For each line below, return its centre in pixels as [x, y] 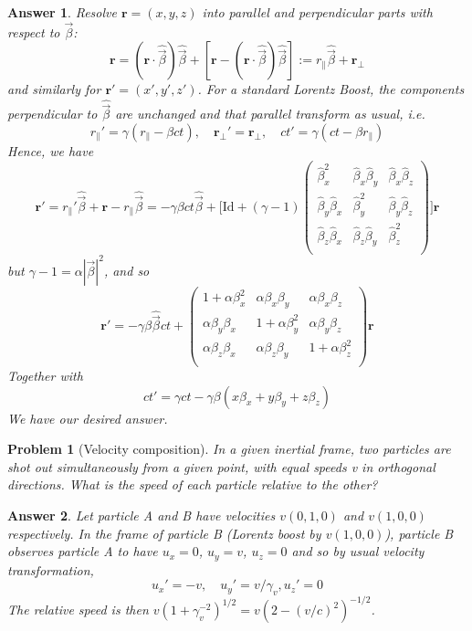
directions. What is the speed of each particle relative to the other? [193, 484]
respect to [34, 32]
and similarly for [54, 89]
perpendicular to [52, 114]
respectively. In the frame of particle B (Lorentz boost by [164, 533]
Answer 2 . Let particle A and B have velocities [142, 515]
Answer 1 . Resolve [62, 12]
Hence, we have [51, 151]
